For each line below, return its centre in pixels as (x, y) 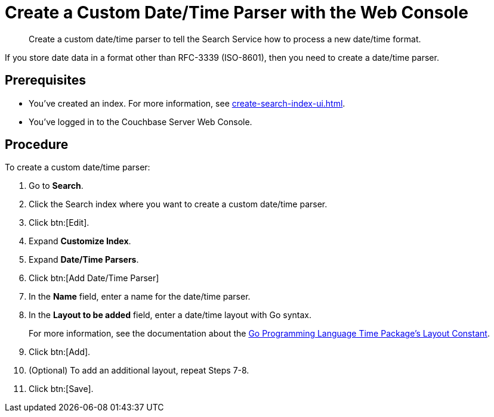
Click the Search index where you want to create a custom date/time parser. (178, 204)
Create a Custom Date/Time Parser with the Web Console (237, 13)
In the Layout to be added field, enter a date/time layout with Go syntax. (170, 315)
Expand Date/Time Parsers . (84, 260)
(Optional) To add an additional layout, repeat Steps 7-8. (139, 371)
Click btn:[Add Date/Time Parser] (94, 278)
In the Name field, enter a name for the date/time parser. (140, 297)
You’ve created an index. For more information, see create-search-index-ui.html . (187, 103)
